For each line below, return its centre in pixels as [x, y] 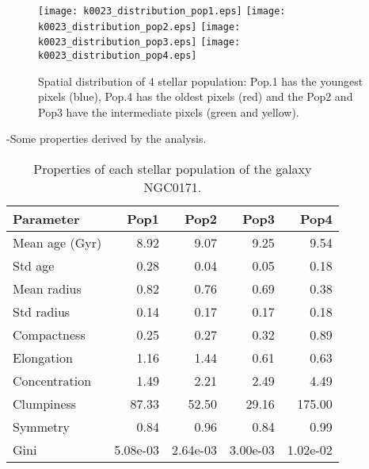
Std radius [42, 311]
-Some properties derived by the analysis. [107, 138]
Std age [34, 265]
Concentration [52, 381]
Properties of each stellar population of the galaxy [173, 169]
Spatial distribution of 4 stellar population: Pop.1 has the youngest [201, 81]
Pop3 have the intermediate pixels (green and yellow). [169, 111]
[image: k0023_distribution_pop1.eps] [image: [162, 11]
